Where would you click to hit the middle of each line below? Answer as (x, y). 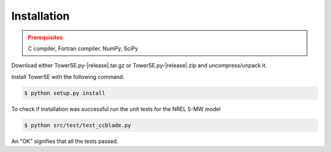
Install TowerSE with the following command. (68, 77)
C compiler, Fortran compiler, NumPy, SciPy (83, 48)
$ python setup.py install (65, 93)
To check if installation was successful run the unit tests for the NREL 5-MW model (116, 109)
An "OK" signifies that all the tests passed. (65, 141)
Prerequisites (45, 37)
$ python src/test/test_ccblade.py (78, 125)
